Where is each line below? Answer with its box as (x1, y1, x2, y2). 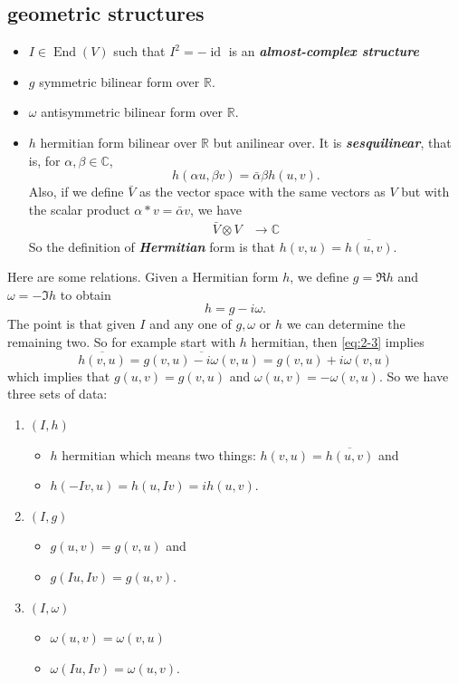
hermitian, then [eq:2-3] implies (251, 332, 425, 351)
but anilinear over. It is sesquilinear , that (213, 132, 452, 151)
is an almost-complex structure (228, 42, 419, 61)
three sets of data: (7, 384, 108, 403)
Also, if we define (28, 182, 124, 201)
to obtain (60, 284, 111, 303)
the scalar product (28, 199, 130, 218)
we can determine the (286, 314, 406, 333)
